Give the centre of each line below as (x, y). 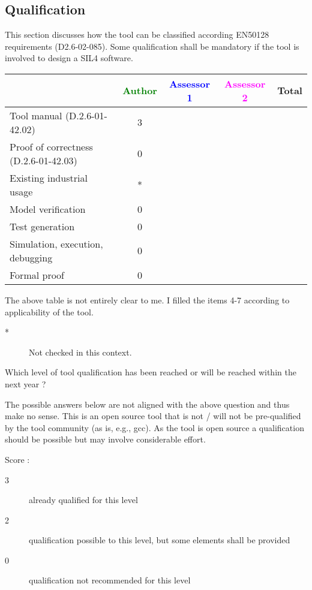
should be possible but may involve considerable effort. (105, 439)
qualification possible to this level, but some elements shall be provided (160, 540)
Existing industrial (49, 177)
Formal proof (37, 275)
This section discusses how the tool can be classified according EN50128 (137, 34)
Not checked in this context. (80, 352)
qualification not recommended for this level (110, 580)
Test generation (42, 226)
